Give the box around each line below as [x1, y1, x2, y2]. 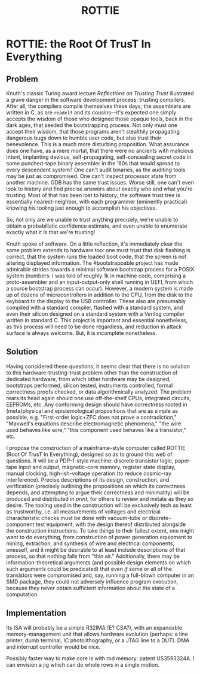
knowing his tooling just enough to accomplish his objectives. [6, 204, 157, 211]
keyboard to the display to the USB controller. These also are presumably [6, 298, 186, 304]
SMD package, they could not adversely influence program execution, [6, 578, 179, 585]
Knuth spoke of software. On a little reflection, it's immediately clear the [6, 240, 183, 247]
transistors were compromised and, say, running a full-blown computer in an [6, 572, 194, 579]
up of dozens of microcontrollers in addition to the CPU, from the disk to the [6, 291, 193, 298]
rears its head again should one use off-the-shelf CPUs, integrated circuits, [6, 394, 191, 401]
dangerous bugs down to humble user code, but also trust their [6, 134, 162, 141]
